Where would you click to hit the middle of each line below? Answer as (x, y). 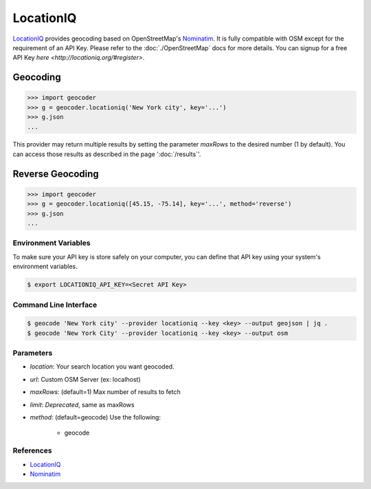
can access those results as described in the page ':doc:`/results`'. (107, 154)
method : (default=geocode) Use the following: (95, 417)
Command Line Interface (55, 305)
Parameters (33, 353)
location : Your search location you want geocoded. (102, 367)
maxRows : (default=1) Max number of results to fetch (105, 392)
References (32, 450)
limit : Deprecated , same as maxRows (82, 404)
